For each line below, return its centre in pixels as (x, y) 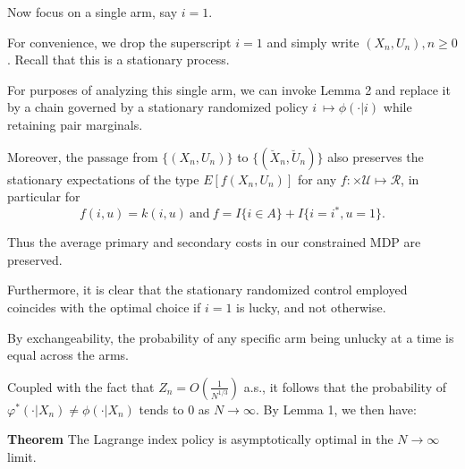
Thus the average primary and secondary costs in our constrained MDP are (214, 242)
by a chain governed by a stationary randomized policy (158, 107)
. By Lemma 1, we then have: (336, 409)
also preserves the (376, 156)
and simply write (313, 42)
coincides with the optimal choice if (104, 307)
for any (317, 179)
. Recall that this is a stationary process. (118, 60)
